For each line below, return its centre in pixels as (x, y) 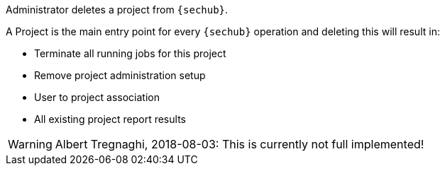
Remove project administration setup (120, 75)
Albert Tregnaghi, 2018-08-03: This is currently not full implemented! (240, 144)
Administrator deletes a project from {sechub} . (117, 10)
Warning (30, 144)
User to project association (97, 97)
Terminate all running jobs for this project (130, 53)
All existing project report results (110, 119)
